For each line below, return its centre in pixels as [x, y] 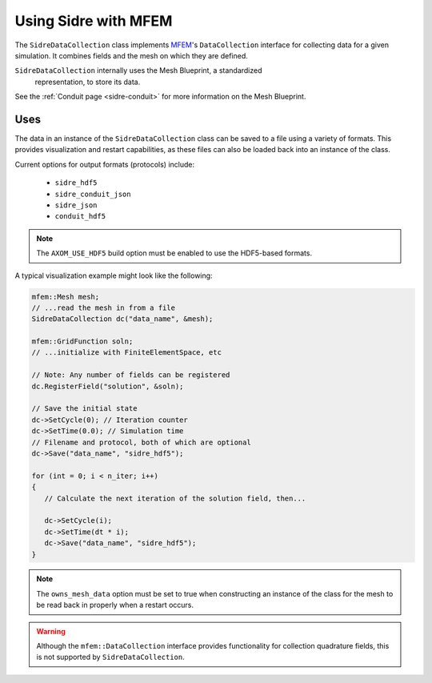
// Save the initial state [84, 409]
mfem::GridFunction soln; [82, 341]
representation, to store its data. [88, 82]
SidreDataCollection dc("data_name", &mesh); [122, 319]
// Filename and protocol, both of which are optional [141, 442]
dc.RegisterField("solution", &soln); [108, 386]
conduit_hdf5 [80, 217]
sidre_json [76, 205]
